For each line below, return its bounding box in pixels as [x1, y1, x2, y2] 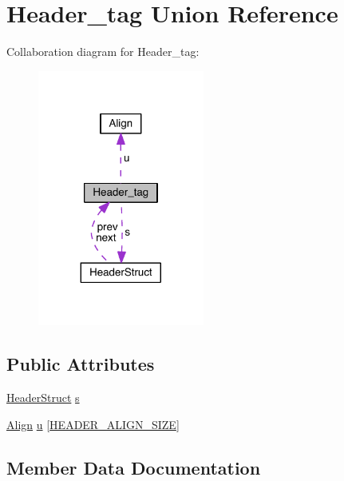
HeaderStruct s [6, 389, 80, 406]
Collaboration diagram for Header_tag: [6, 43, 200, 60]
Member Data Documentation [6, 455, 261, 479]
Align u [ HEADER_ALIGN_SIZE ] [6, 415, 180, 432]
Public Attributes [6, 352, 155, 376]
